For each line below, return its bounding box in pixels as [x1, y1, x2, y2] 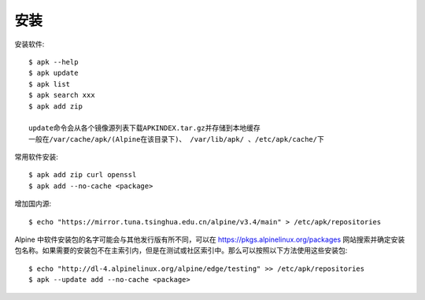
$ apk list [28, 80, 71, 88]
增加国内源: [14, 199, 52, 209]
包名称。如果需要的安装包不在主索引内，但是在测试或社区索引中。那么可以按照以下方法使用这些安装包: [14, 246, 348, 255]
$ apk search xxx [28, 91, 95, 100]
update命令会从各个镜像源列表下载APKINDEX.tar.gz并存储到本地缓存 [28, 124, 261, 133]
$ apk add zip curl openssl [28, 170, 137, 180]
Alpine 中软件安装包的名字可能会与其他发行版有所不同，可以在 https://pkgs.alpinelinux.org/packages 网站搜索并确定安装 [14, 235, 405, 244]
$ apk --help [28, 57, 79, 66]
